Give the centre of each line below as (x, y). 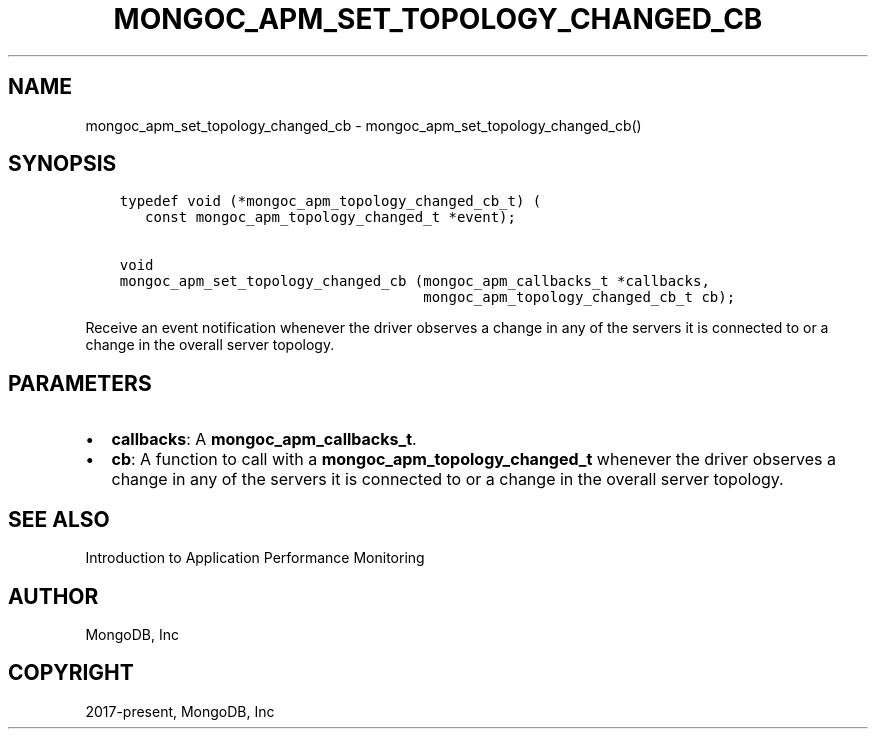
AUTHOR (53, 596)
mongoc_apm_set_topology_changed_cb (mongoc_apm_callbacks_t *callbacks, (414, 281)
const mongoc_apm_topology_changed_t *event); (330, 217)
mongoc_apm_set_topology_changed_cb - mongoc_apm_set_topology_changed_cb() (363, 125)
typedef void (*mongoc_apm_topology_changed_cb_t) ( (330, 201)
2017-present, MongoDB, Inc (180, 711)
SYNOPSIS (62, 164)
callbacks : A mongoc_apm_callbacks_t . (264, 439)
